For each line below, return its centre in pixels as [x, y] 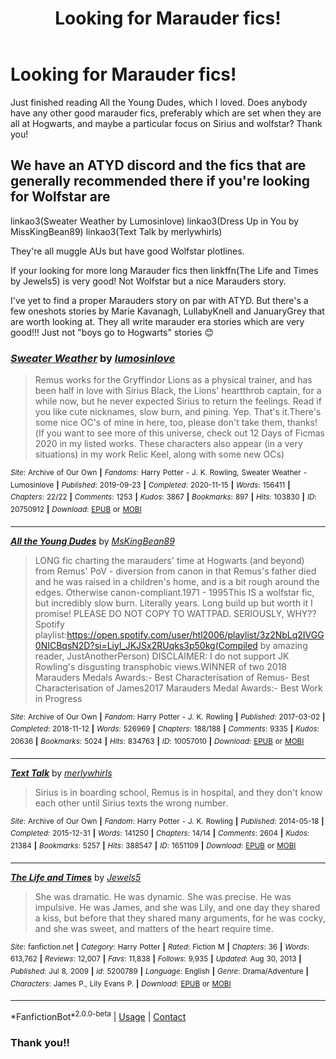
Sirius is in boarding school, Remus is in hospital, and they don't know [178, 792]
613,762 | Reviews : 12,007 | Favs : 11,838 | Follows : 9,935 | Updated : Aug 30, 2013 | [156, 959]
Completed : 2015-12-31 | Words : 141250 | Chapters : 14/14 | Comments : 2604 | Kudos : [160, 833]
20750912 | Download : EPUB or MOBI [76, 510]
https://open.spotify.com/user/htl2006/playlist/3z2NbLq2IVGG [195, 634]
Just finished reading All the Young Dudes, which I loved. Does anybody [159, 102]
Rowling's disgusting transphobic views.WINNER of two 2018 [160, 666]
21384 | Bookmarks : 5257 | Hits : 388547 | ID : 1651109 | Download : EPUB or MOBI [153, 845]
